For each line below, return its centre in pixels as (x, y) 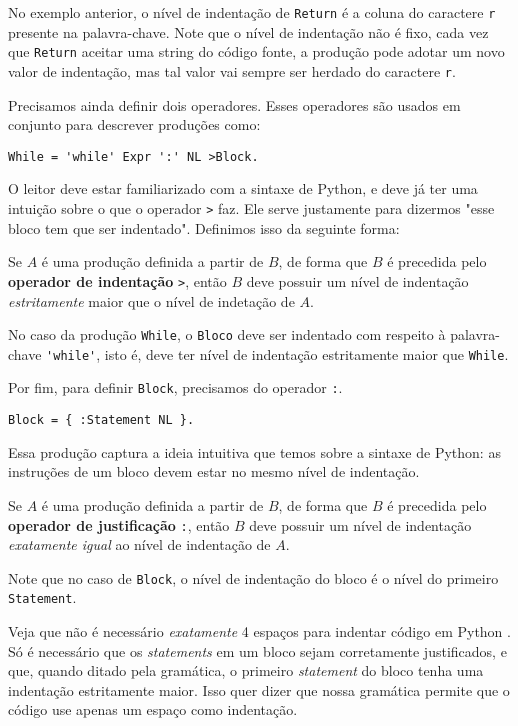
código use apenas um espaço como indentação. (153, 709)
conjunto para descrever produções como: (134, 124)
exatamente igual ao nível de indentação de (139, 544)
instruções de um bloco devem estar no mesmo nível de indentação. (214, 471)
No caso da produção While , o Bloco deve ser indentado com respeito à (227, 334)
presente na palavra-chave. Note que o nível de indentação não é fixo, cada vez (248, 31)
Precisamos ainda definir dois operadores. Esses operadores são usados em (234, 104)
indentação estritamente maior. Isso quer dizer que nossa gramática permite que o (259, 689)
